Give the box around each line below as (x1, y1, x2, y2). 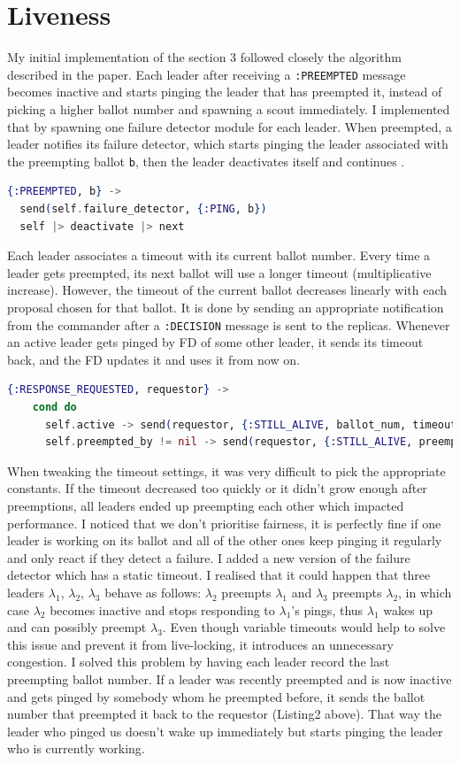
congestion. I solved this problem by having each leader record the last (7, 652, 390, 671)
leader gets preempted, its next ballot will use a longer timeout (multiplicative (7, 263, 432, 281)
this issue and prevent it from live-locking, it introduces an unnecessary (7, 635, 394, 653)
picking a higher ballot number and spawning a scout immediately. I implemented (7, 99, 450, 118)
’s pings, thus (291, 600, 364, 619)
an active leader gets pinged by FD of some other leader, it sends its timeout (7, 333, 424, 351)
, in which (398, 582, 452, 601)
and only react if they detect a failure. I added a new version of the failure (7, 548, 410, 566)
